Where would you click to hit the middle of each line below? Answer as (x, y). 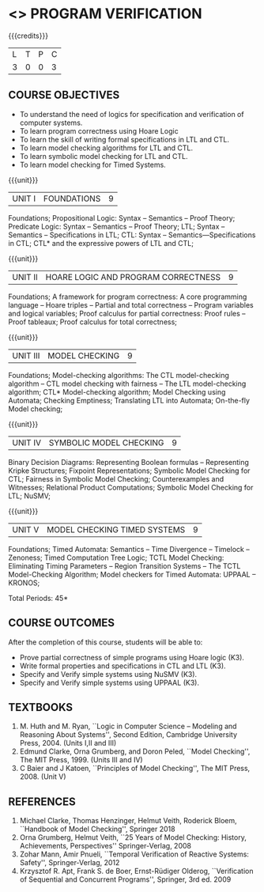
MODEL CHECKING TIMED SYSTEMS (116, 529)
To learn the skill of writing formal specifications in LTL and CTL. (124, 139)
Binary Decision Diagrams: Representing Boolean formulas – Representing (128, 462)
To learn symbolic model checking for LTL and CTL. (104, 156)
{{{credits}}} (28, 36)
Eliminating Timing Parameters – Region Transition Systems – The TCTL (124, 565)
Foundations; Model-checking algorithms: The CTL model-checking (119, 375)
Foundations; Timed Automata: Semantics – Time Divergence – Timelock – (129, 549)
